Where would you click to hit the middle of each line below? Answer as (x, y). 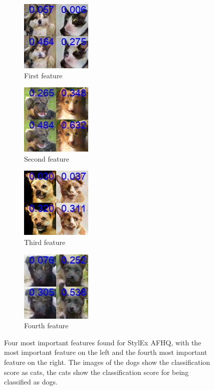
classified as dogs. (31, 382)
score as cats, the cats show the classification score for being (96, 372)
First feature (43, 75)
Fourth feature (46, 326)
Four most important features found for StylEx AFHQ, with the (103, 342)
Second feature (47, 158)
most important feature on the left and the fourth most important (106, 352)
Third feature (45, 242)
